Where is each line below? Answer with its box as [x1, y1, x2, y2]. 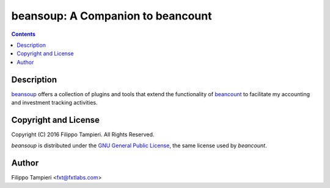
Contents [11, 30, 36, 38]
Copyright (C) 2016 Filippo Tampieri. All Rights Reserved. [11, 131, 155, 138]
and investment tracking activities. [11, 99, 98, 106]
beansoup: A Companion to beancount [11, 9, 212, 23]
